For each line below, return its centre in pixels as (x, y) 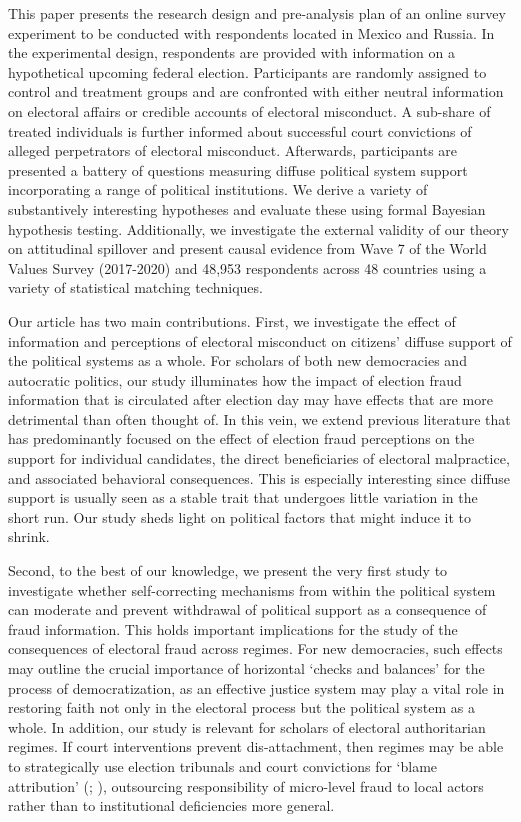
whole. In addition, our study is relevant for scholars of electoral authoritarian (247, 726)
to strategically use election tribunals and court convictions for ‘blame (223, 765)
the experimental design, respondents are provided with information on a (231, 52)
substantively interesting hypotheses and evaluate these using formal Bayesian (247, 208)
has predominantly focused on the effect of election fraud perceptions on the (241, 438)
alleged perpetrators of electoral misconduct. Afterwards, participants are (233, 150)
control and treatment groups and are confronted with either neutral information (256, 91)
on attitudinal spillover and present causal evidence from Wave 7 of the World (247, 248)
